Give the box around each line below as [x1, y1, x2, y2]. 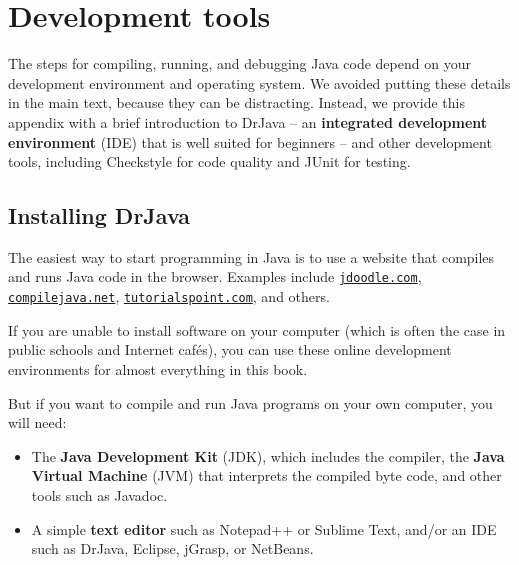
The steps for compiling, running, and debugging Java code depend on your [8, 53, 471, 74]
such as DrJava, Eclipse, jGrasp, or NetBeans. [31, 538, 314, 559]
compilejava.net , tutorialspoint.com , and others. [8, 286, 330, 307]
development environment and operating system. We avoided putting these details [8, 72, 511, 93]
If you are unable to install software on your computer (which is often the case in [8, 319, 506, 340]
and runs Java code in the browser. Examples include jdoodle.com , [8, 266, 422, 287]
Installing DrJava [8, 200, 191, 231]
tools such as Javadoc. [31, 484, 168, 505]
